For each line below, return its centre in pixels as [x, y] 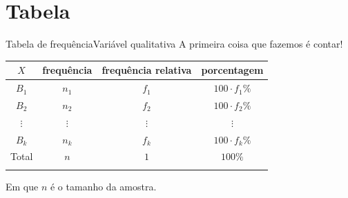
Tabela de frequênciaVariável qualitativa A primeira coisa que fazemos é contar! [174, 44]
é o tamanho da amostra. [103, 186]
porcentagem [232, 70]
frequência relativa [147, 70]
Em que [22, 186]
